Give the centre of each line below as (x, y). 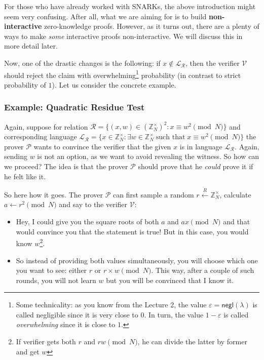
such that (171, 137)
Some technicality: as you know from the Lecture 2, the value (111, 305)
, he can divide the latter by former (192, 342)
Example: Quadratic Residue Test (74, 107)
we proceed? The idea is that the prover (66, 166)
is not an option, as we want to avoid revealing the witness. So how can (148, 156)
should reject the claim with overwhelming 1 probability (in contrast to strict (123, 74)
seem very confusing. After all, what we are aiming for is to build (105, 16)
